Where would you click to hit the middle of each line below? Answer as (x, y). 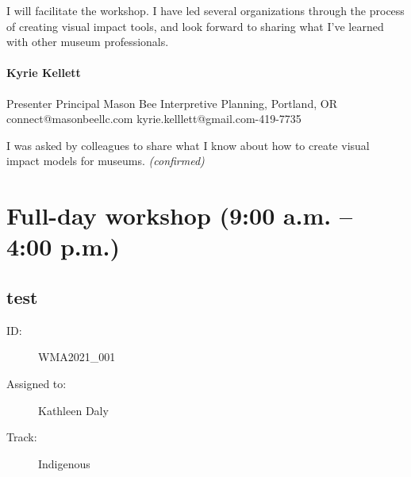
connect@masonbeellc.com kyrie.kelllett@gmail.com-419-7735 (154, 119)
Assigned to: (36, 383)
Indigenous (64, 463)
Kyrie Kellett (44, 73)
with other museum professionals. (88, 42)
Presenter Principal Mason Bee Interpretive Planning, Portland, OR (172, 103)
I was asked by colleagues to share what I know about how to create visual (188, 145)
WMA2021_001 (77, 357)
